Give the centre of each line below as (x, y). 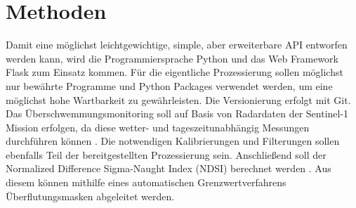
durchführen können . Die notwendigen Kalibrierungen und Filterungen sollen (173, 141)
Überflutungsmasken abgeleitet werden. (90, 196)
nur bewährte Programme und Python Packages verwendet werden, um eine (169, 85)
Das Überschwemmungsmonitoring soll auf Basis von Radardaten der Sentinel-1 (177, 113)
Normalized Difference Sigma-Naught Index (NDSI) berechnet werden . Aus (169, 168)
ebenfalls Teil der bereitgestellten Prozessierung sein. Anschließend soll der (166, 154)
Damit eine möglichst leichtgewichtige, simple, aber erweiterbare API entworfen (177, 45)
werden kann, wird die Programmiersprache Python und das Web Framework (172, 58)
